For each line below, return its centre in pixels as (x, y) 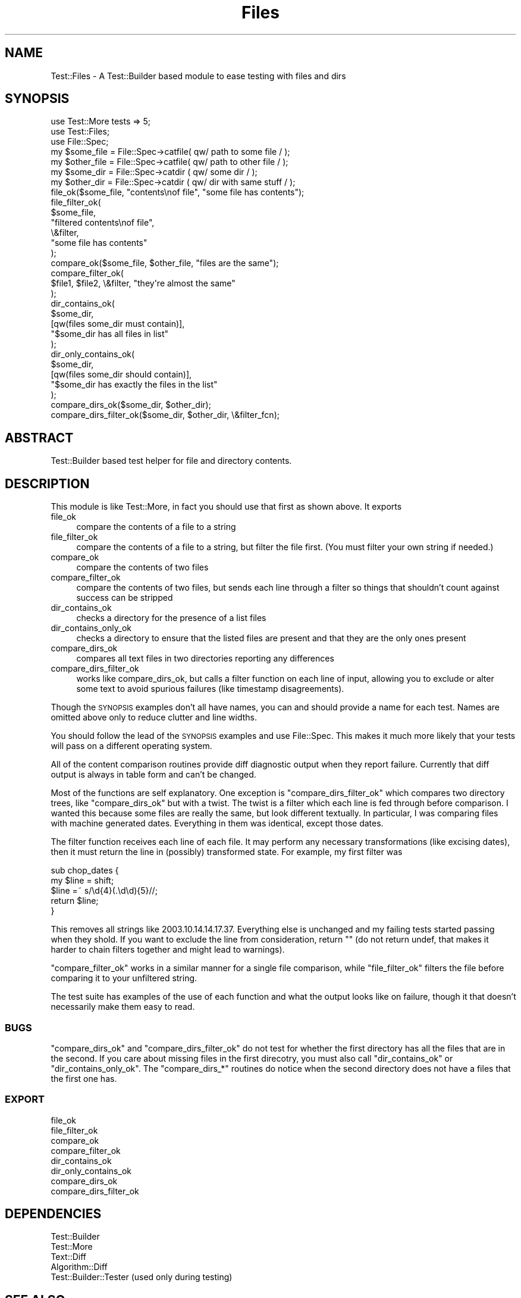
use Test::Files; (80, 132)
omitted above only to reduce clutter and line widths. (154, 717)
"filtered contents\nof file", (103, 223)
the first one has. (84, 1078)
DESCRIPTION (47, 483)
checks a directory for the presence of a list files (171, 618)
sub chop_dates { (85, 870)
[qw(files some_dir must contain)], (118, 324)
